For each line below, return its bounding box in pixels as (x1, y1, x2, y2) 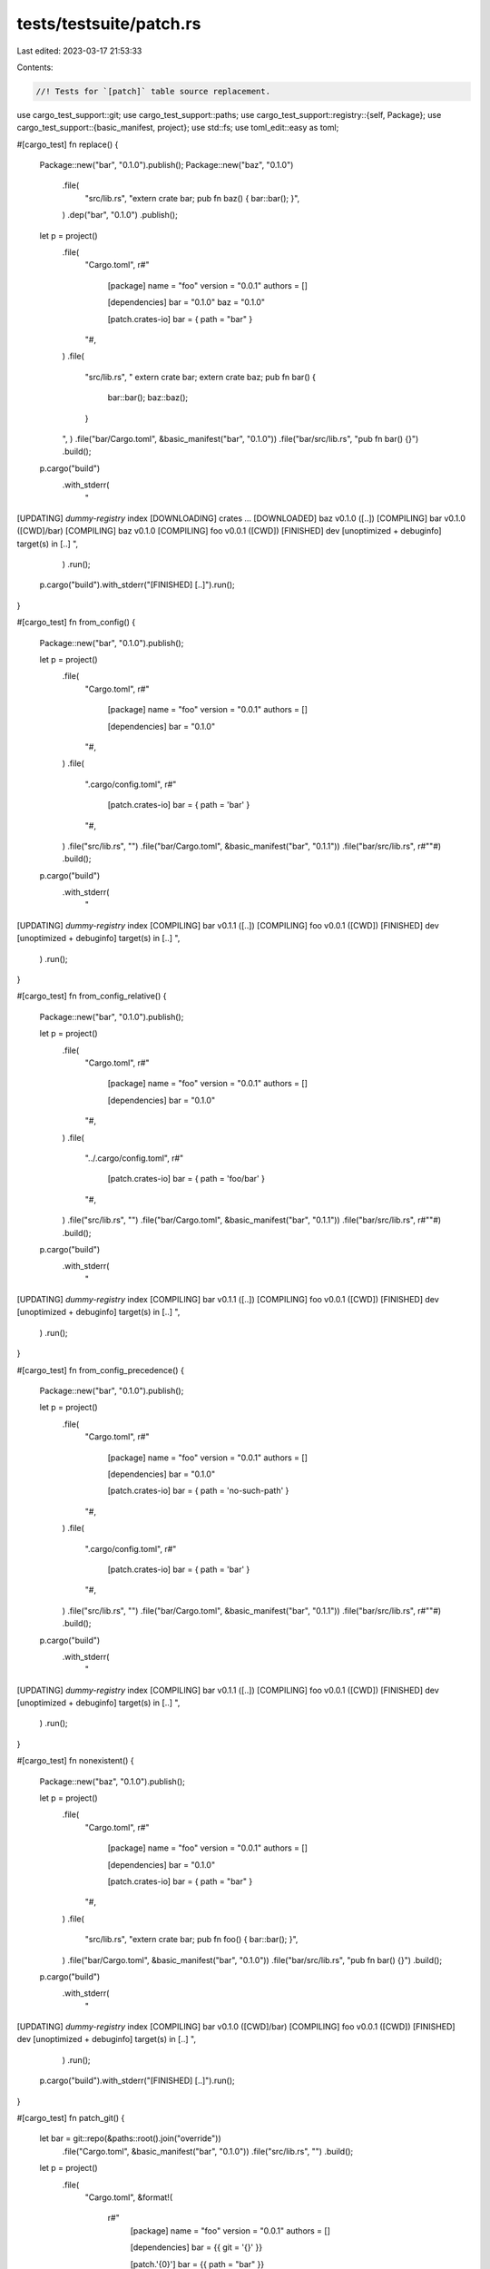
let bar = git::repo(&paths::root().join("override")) (39, 2133, 221, 2144)
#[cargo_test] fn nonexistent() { (16, 1755, 135, 1766)
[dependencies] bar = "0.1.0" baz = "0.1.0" (107, 297, 266, 308)
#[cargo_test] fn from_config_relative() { (16, 990, 167, 1002)
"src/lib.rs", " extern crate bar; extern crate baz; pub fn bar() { (84, 371, 317, 382)
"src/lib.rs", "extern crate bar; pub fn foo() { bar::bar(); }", (84, 1934, 299, 1945)
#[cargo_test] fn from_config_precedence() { (16, 1364, 185, 1375)
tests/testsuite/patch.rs (16, 14, 201, 34)
